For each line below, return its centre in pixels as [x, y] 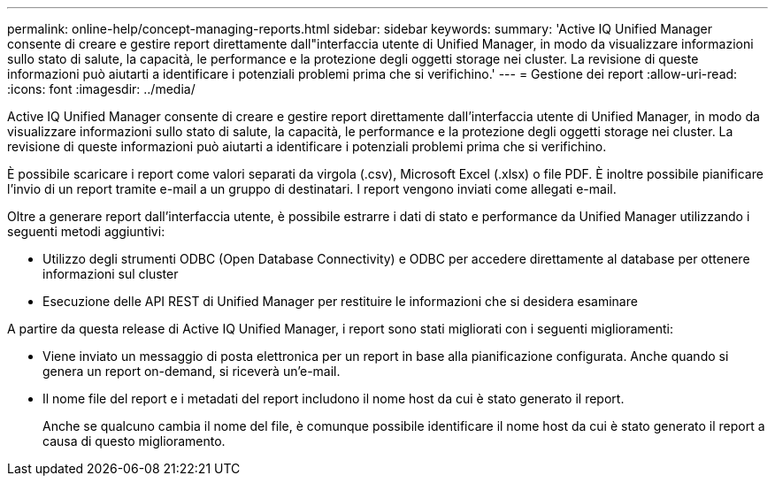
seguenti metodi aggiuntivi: [86, 231]
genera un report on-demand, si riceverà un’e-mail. [192, 371]
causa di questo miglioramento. [134, 441]
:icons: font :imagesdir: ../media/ [101, 89]
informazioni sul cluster [111, 274]
